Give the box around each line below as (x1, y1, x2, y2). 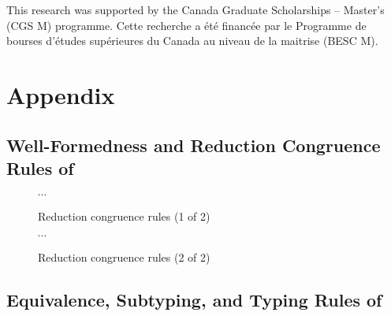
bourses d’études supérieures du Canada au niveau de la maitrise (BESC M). (6, 32, 378, 49)
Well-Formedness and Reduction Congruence (6, 132, 381, 157)
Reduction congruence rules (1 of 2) (38, 207, 210, 224)
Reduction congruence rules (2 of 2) (38, 249, 210, 266)
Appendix (6, 78, 115, 110)
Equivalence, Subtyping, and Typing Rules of (6, 288, 382, 312)
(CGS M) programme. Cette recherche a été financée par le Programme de (6, 17, 367, 33)
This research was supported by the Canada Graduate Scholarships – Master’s (6, 2, 385, 17)
